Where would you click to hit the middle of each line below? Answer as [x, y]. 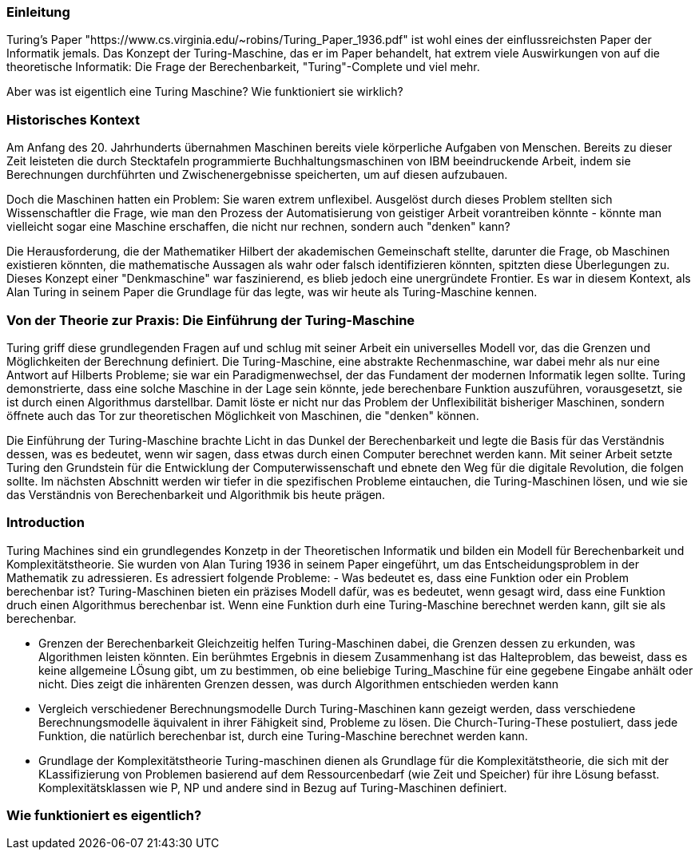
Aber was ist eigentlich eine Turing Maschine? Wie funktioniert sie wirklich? [205, 92]
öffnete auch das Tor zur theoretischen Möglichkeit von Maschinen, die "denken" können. [243, 415]
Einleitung [38, 12]
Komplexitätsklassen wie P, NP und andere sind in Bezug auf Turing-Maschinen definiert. [273, 787]
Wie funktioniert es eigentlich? [104, 815]
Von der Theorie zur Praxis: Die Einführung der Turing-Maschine [211, 320]
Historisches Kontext [73, 119]
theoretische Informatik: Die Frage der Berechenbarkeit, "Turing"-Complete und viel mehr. [243, 67]
